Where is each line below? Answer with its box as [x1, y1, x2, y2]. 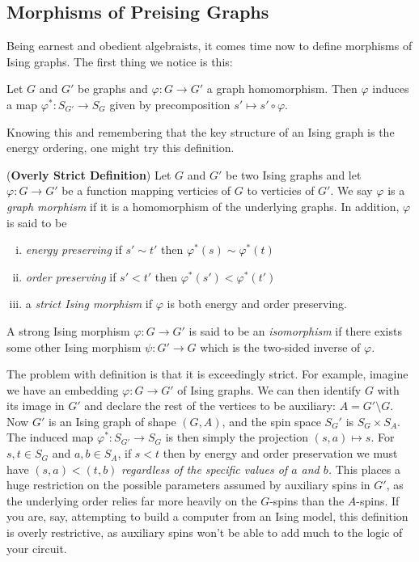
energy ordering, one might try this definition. [6, 139, 235, 156]
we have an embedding [6, 381, 119, 398]
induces [372, 80, 409, 97]
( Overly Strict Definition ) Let [6, 166, 171, 183]
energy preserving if [25, 241, 122, 258]
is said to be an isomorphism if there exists [188, 322, 402, 339]
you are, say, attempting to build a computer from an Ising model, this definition [6, 508, 408, 525]
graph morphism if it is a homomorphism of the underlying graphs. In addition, [6, 197, 400, 214]
